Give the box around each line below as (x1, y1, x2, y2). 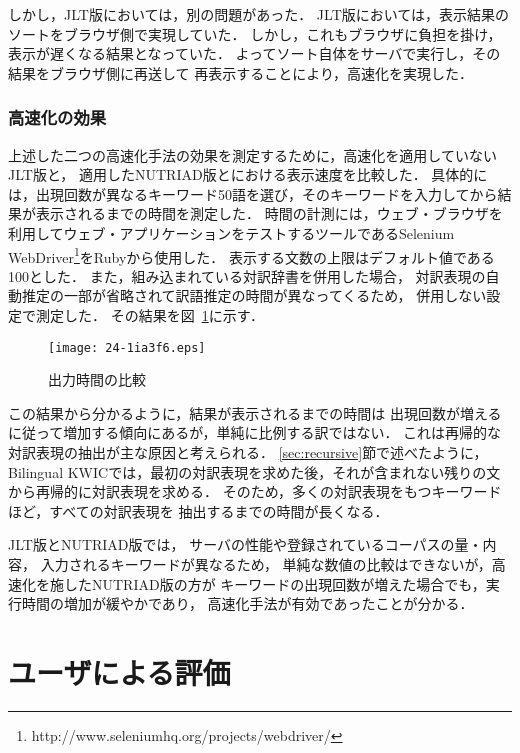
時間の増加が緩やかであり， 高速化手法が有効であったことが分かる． (21, 593, 474, 614)
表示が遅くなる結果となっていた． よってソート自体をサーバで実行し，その (8, 43, 501, 64)
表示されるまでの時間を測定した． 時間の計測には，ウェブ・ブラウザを (35, 203, 503, 224)
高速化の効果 (8, 105, 107, 130)
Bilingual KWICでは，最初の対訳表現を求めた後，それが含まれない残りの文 (8, 461, 501, 482)
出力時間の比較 (48, 369, 146, 390)
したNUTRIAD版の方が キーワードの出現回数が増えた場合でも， (63, 573, 486, 594)
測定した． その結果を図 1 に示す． (35, 305, 265, 325)
